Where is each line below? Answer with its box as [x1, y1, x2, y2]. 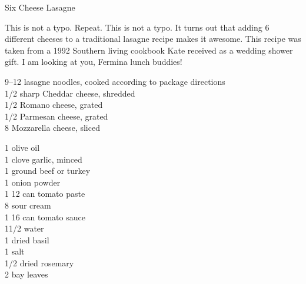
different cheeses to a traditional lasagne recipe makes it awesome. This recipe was [5, 32, 301, 45]
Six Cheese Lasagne [5, 1, 75, 13]
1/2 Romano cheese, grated [5, 98, 103, 111]
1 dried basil [5, 233, 49, 246]
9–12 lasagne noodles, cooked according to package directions [5, 75, 225, 87]
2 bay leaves [5, 268, 48, 280]
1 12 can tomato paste [5, 187, 85, 200]
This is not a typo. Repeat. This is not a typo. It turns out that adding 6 [5, 21, 270, 33]
